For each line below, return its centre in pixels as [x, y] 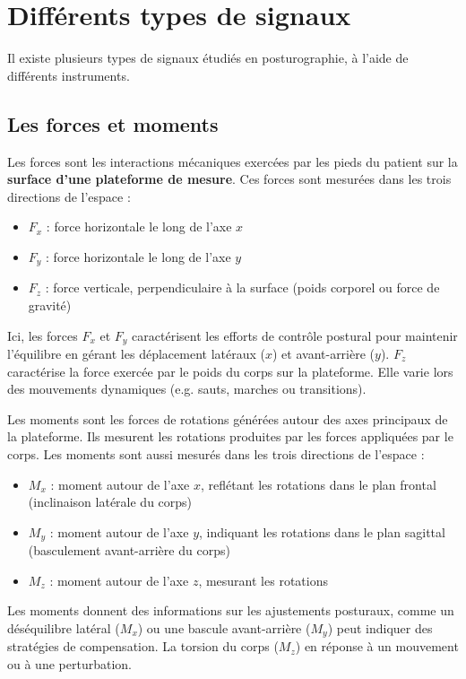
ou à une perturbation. [69, 664]
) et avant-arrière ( [324, 353]
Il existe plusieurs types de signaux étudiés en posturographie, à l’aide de [208, 58]
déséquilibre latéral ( [64, 627]
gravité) [50, 305]
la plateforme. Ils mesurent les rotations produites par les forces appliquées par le [230, 436]
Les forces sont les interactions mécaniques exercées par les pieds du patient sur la [233, 161]
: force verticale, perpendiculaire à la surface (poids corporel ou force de [242, 287]
